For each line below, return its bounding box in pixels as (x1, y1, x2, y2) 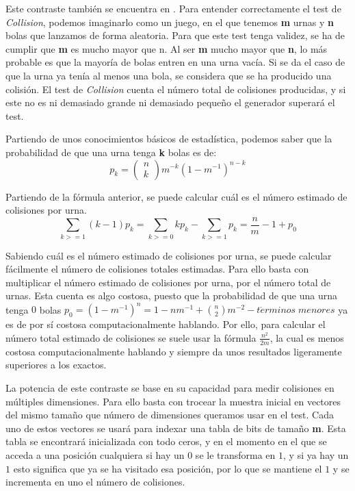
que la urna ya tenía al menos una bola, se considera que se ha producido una (5, 68, 332, 82)
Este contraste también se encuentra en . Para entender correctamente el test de (5, 1, 341, 15)
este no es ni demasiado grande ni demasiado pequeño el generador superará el (5, 95, 335, 110)
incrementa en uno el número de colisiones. (5, 475, 185, 489)
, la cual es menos (269, 330, 344, 344)
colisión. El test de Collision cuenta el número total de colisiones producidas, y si (5, 81, 346, 96)
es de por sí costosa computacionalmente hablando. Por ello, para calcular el (5, 317, 326, 331)
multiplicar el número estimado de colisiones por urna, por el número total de (5, 275, 331, 289)
